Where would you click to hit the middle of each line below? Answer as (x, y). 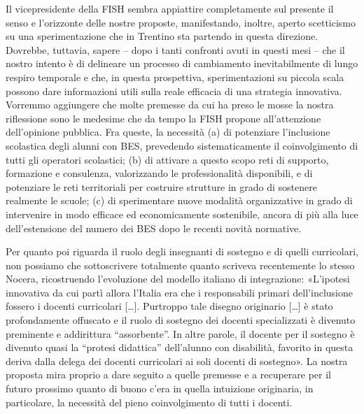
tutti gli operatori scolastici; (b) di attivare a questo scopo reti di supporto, (167, 159)
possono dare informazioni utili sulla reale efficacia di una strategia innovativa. (174, 91)
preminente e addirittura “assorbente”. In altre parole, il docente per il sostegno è (180, 333)
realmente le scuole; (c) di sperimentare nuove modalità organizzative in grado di (179, 200)
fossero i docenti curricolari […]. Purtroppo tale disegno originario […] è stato (169, 306)
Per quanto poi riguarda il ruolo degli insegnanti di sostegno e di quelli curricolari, (182, 251)
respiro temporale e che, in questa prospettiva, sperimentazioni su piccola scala (175, 77)
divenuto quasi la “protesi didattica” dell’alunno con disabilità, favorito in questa (180, 347)
